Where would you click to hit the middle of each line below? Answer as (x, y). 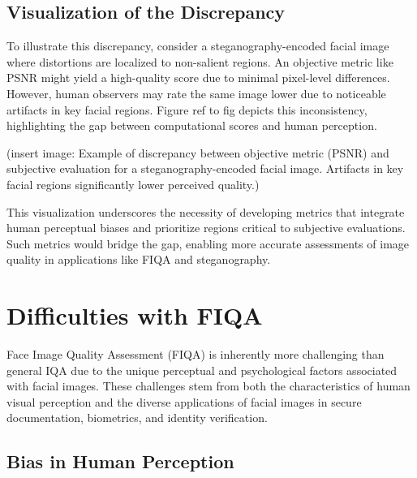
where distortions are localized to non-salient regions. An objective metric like (200, 61)
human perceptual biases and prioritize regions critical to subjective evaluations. (206, 228)
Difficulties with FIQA (135, 315)
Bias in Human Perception (120, 461)
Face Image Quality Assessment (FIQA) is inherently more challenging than (196, 354)
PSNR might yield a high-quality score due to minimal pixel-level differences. (198, 78)
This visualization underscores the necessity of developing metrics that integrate (206, 211)
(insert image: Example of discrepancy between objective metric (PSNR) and (198, 152)
